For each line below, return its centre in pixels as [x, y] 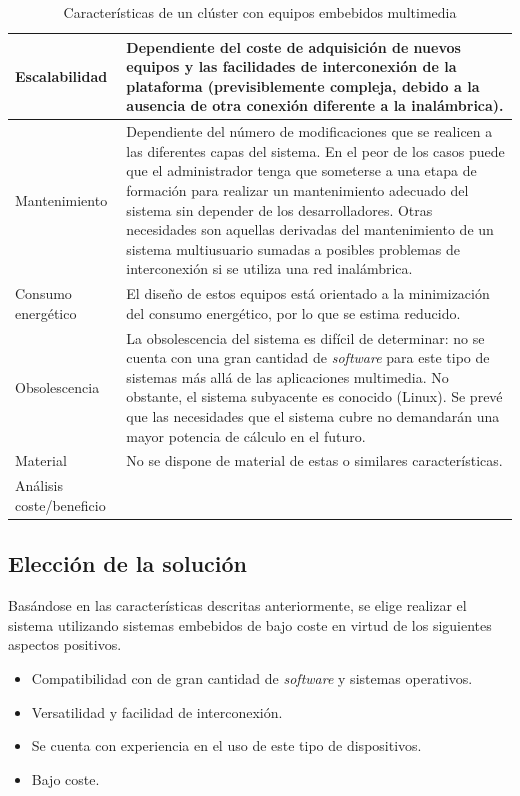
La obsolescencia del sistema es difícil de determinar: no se [305, 337]
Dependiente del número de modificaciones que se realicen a [309, 131]
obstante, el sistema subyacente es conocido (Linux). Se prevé [314, 396]
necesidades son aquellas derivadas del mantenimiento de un [310, 229]
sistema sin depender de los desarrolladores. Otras [279, 209]
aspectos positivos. [65, 644]
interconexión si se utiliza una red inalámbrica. [269, 268]
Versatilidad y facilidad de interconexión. [157, 711]
